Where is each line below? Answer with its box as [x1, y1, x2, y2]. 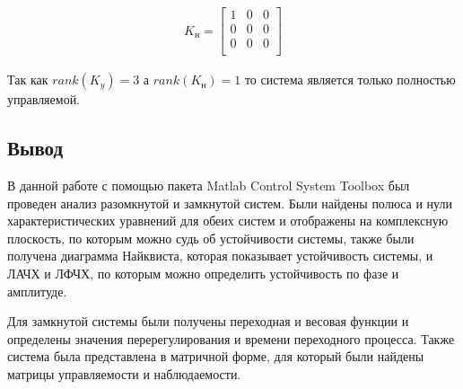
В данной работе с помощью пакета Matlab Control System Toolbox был [7, 175, 410, 194]
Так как [7, 70, 48, 89]
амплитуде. [7, 281, 67, 300]
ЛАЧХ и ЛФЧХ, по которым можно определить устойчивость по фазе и [7, 263, 399, 282]
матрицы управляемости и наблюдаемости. [7, 364, 241, 383]
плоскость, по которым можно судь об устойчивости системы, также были [7, 228, 415, 247]
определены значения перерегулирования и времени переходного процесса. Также [7, 329, 455, 348]
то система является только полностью [244, 70, 456, 89]
